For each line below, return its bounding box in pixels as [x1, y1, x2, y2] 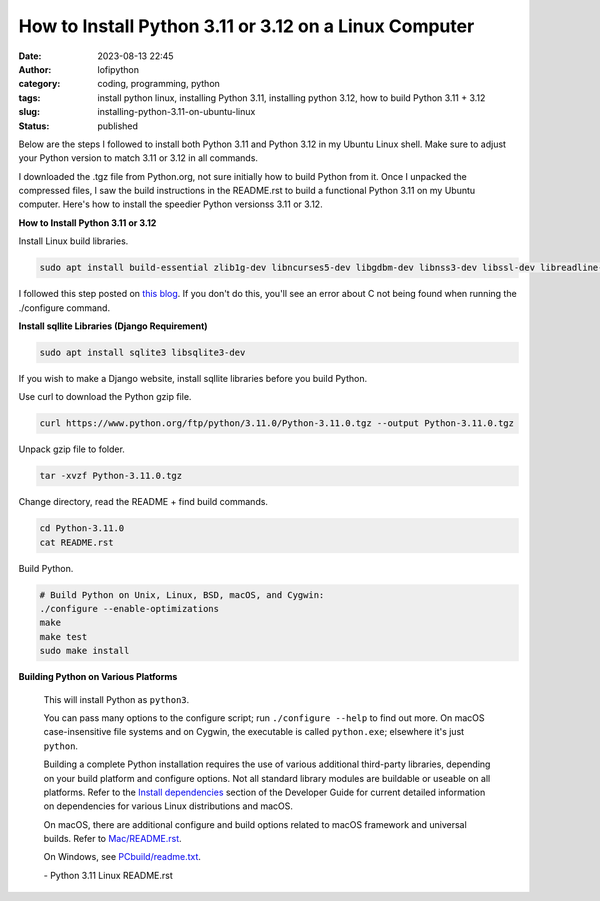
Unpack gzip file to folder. [18, 443, 125, 455]
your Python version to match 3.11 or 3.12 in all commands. [18, 152, 259, 164]
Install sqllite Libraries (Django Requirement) [18, 320, 209, 332]
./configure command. [18, 301, 110, 314]
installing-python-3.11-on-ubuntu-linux [97, 106, 256, 118]
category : [18, 78, 61, 90]
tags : [18, 91, 41, 104]
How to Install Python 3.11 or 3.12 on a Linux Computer [18, 15, 475, 37]
